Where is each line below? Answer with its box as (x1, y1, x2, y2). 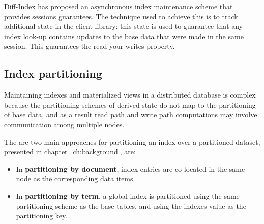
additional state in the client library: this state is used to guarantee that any (4, 21, 243, 31)
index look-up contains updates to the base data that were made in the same (4, 30, 244, 41)
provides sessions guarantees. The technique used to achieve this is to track (4, 11, 238, 21)
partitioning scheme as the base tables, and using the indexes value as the (16, 200, 246, 211)
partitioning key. (16, 210, 68, 221)
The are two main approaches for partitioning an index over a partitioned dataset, (4, 136, 260, 147)
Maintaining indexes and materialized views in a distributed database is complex (4, 89, 256, 100)
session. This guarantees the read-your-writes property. (4, 41, 175, 51)
